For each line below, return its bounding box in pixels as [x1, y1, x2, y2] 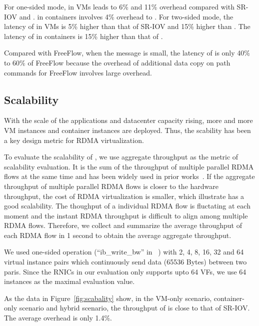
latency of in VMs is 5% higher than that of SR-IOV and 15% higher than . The [4, 21, 250, 31]
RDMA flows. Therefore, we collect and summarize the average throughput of [4, 220, 242, 230]
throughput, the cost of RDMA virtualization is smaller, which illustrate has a [4, 190, 244, 201]
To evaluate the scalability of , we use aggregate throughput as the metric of [4, 151, 238, 162]
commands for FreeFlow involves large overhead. [4, 67, 152, 77]
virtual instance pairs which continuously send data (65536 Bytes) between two [4, 256, 247, 267]
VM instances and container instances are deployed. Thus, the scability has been [4, 124, 251, 135]
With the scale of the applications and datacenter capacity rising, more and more [4, 115, 253, 125]
